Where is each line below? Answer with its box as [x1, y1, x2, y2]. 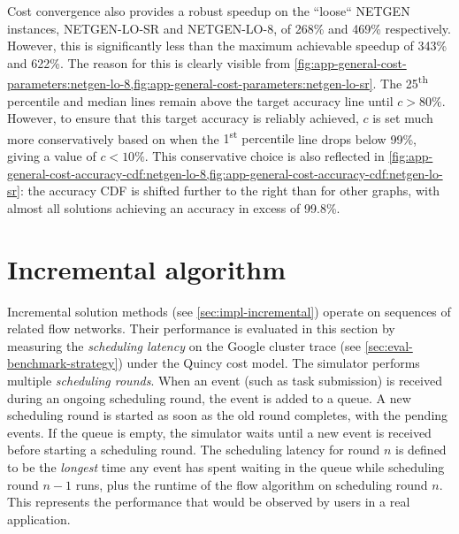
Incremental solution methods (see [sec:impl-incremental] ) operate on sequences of [7, 301, 451, 320]
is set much [372, 109, 433, 127]
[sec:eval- [364, 336, 413, 355]
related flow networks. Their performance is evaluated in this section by [7, 319, 395, 338]
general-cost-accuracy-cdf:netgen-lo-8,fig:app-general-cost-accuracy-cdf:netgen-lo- [7, 164, 443, 182]
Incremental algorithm [7, 250, 287, 286]
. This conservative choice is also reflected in [144, 147, 385, 165]
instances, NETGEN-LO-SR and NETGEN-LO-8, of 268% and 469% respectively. [7, 19, 451, 37]
